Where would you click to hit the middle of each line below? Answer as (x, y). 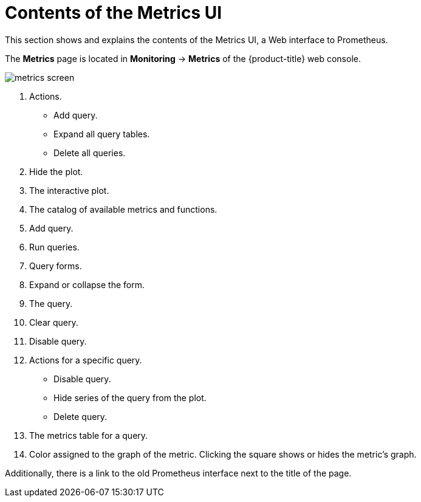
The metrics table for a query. (89, 435)
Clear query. (54, 322)
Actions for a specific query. (86, 360)
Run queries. (54, 247)
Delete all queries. (90, 153)
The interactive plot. (69, 190)
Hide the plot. (56, 171)
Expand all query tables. (102, 134)
